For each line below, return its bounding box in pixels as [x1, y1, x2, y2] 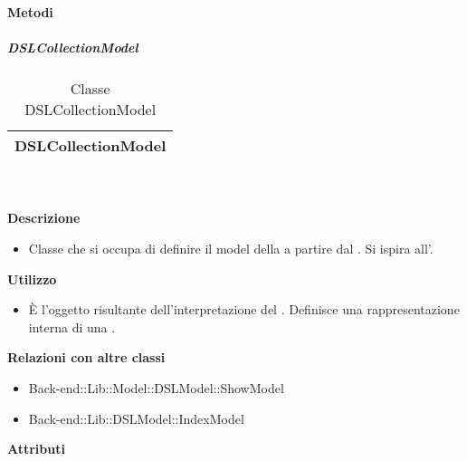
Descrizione [7, 208, 81, 227]
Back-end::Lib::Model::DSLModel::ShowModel [28, 378, 284, 397]
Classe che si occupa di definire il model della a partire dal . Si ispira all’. [28, 238, 434, 257]
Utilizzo [7, 269, 57, 288]
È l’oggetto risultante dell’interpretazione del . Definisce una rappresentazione [28, 300, 460, 319]
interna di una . [28, 317, 116, 336]
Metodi [7, 3, 53, 21]
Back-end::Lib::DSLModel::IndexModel [28, 408, 244, 427]
